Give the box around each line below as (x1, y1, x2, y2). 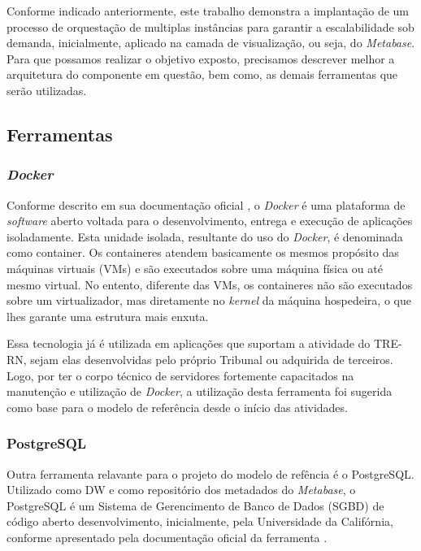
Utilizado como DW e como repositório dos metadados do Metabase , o (7, 481, 356, 498)
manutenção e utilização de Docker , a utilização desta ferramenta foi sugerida (7, 383, 393, 400)
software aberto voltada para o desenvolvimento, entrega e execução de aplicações (7, 212, 413, 229)
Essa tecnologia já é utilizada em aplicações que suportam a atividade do (7, 335, 371, 352)
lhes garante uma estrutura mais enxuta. (7, 307, 209, 324)
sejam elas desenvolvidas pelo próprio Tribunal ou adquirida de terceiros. (30, 350, 393, 367)
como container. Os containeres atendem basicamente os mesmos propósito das (7, 244, 399, 261)
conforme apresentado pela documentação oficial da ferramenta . (7, 528, 328, 545)
